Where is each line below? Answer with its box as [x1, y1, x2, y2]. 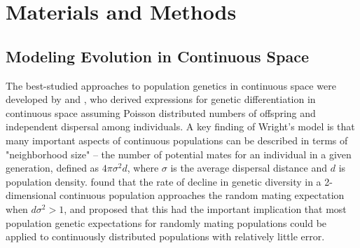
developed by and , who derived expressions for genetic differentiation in [6, 92, 316, 106]
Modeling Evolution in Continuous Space [6, 45, 309, 67]
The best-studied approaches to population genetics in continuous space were [6, 78, 336, 92]
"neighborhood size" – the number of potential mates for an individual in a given [6, 146, 352, 161]
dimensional [6, 188, 57, 202]
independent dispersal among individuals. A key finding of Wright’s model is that [6, 119, 355, 134]
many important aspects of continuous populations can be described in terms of [6, 132, 348, 147]
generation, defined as [6, 160, 99, 175]
